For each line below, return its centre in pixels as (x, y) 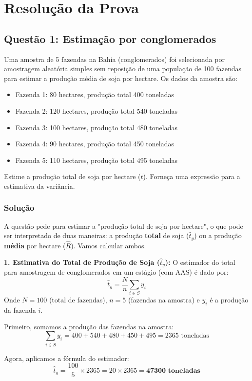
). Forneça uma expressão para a (192, 176)
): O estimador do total (200, 262)
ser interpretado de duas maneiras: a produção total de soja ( (97, 235)
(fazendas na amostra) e (164, 300)
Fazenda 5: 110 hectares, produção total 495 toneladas (96, 160)
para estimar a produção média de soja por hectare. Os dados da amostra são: (121, 78)
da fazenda (20, 310)
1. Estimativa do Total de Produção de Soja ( (82, 262)
